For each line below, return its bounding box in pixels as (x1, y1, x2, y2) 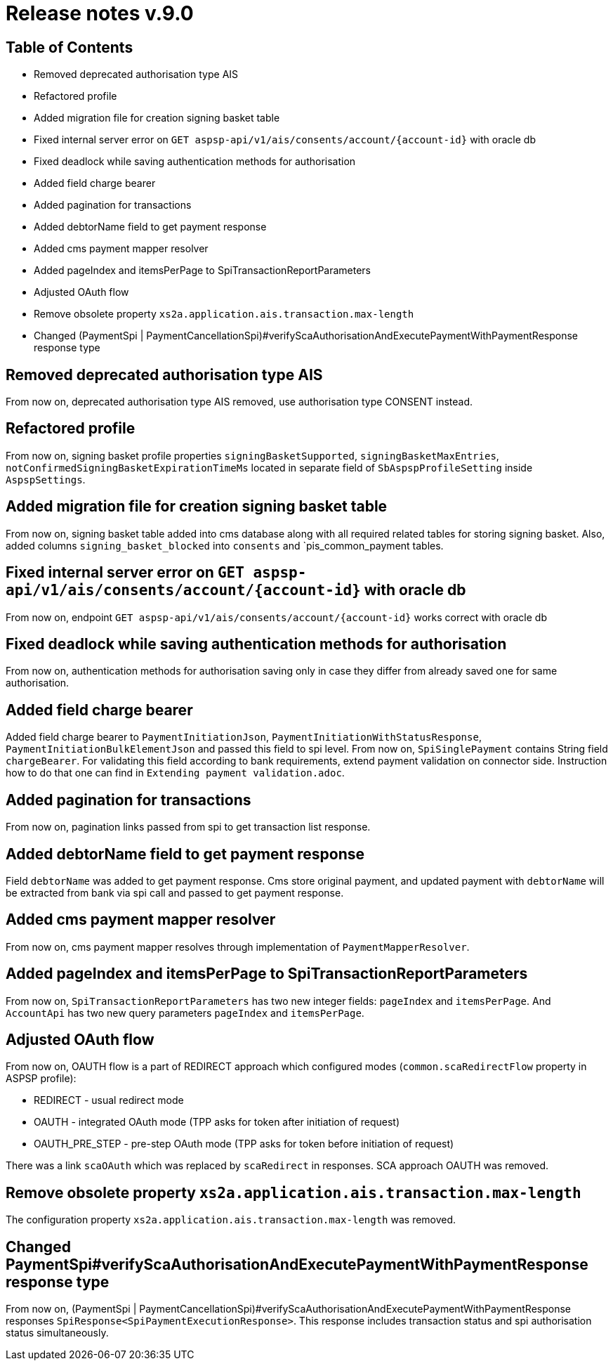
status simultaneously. (6, 1327, 109, 1339)
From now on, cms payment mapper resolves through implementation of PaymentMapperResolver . (6, 940, 470, 953)
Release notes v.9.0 (6, 1, 194, 25)
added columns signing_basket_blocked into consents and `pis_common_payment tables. (6, 539, 444, 552)
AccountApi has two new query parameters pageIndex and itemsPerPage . (6, 1006, 364, 1019)
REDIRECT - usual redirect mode (34, 1094, 184, 1107)
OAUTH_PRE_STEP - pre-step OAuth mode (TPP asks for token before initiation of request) (34, 1138, 454, 1150)
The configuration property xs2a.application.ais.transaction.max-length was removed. (6, 1214, 456, 1226)
